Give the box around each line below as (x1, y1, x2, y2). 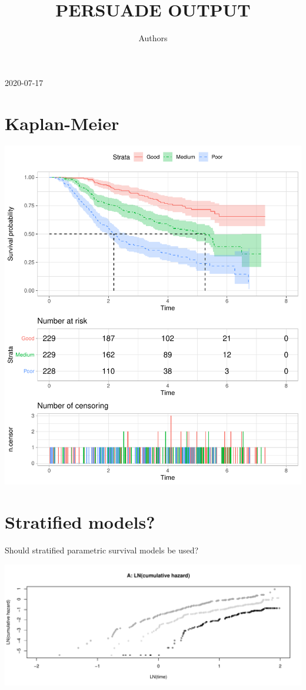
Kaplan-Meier (5, 111, 119, 135)
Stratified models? (5, 510, 155, 534)
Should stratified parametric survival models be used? (5, 544, 199, 556)
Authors (138, 32, 168, 44)
